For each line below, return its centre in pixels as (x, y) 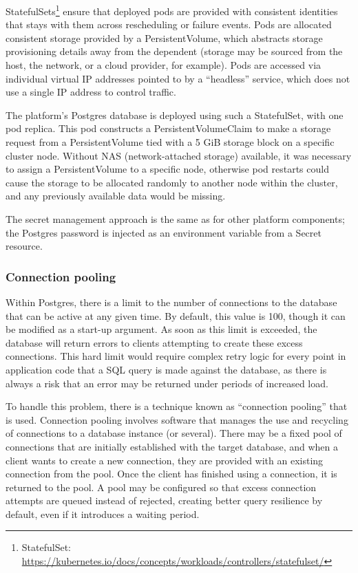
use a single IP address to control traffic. (91, 92)
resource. (24, 246)
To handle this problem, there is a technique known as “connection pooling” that (177, 406)
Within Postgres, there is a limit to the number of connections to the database (171, 302)
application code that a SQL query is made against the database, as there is (166, 369)
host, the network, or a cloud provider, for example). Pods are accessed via (164, 65)
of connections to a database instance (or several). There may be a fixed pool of (174, 433)
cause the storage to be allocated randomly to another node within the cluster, (172, 182)
